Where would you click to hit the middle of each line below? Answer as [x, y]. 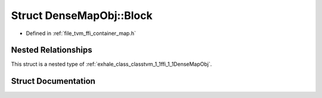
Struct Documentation [53, 81]
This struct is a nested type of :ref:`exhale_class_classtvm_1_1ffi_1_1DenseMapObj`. [112, 64]
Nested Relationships [52, 50]
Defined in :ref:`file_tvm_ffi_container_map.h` [81, 33]
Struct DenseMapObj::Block [82, 15]
